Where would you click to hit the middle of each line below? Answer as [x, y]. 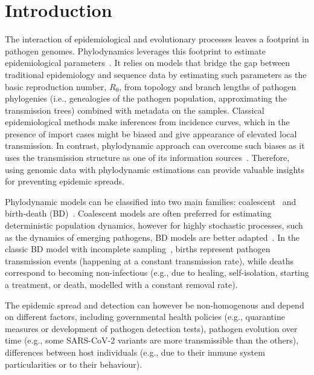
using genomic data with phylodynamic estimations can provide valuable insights [155, 169]
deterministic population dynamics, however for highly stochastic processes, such [154, 225]
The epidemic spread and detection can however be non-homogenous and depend [155, 305]
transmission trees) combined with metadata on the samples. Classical [135, 110]
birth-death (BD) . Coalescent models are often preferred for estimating [138, 213]
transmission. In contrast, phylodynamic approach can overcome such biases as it [155, 145]
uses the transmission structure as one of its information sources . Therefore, [147, 158]
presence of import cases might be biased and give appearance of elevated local [151, 133]
